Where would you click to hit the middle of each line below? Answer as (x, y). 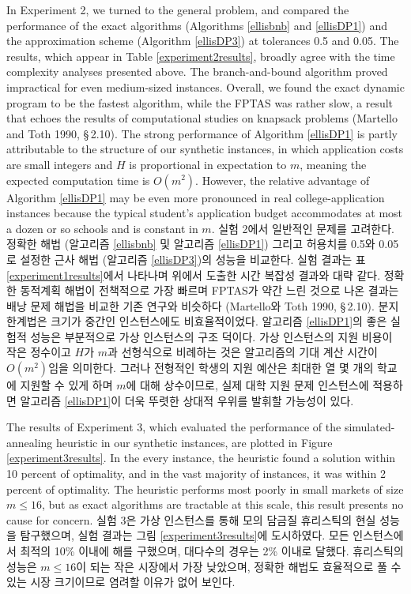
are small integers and (60, 164)
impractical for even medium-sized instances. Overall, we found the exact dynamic (205, 86)
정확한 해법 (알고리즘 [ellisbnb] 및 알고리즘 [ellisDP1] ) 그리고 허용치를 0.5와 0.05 (203, 244)
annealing (30, 442)
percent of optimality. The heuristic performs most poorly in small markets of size (205, 489)
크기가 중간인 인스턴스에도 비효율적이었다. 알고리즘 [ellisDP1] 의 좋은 (219, 321)
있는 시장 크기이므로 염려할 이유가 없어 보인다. (121, 582)
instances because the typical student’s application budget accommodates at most (205, 213)
